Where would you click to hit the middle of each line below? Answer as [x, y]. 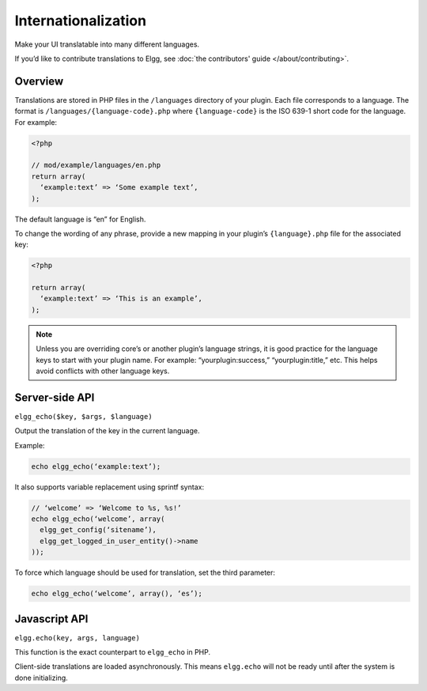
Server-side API [55, 397]
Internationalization [80, 21]
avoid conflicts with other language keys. [103, 371]
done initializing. [42, 678]
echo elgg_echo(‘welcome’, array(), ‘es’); [117, 594]
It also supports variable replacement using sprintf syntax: [110, 487]
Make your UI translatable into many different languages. [107, 44]
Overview [39, 81]
